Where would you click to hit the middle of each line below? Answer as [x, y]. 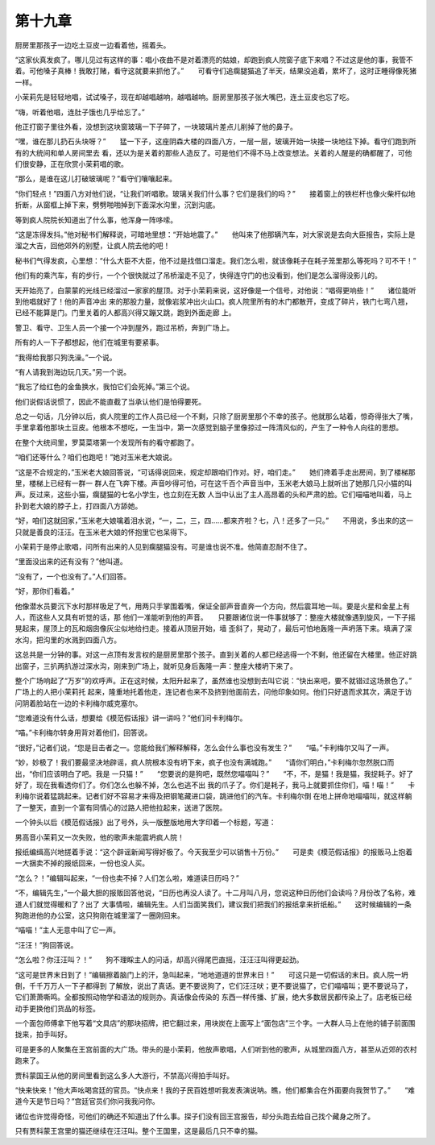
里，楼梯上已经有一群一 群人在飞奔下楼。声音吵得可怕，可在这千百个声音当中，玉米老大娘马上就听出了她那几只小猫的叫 [213, 483]
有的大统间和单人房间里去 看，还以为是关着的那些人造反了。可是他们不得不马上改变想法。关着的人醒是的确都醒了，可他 [213, 152]
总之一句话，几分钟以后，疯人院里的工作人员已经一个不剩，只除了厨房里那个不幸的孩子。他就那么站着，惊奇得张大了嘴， [216, 417]
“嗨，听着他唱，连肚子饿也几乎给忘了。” [80, 112]
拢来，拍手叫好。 [43, 1035]
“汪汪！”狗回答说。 [46, 945]
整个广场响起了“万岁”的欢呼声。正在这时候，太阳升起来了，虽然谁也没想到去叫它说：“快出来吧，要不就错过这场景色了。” [213, 680]
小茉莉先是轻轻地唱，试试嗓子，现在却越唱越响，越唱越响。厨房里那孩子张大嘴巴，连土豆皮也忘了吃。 [184, 97]
